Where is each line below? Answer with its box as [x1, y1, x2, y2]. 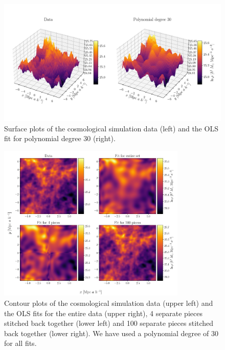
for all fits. [4, 338, 37, 348]
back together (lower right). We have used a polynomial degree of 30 [4, 327, 219, 338]
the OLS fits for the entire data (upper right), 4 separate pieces [4, 307, 202, 318]
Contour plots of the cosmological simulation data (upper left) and [4, 298, 213, 308]
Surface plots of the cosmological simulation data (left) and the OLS [4, 123, 218, 133]
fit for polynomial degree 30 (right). [4, 133, 116, 144]
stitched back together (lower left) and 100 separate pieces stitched [4, 318, 214, 328]
